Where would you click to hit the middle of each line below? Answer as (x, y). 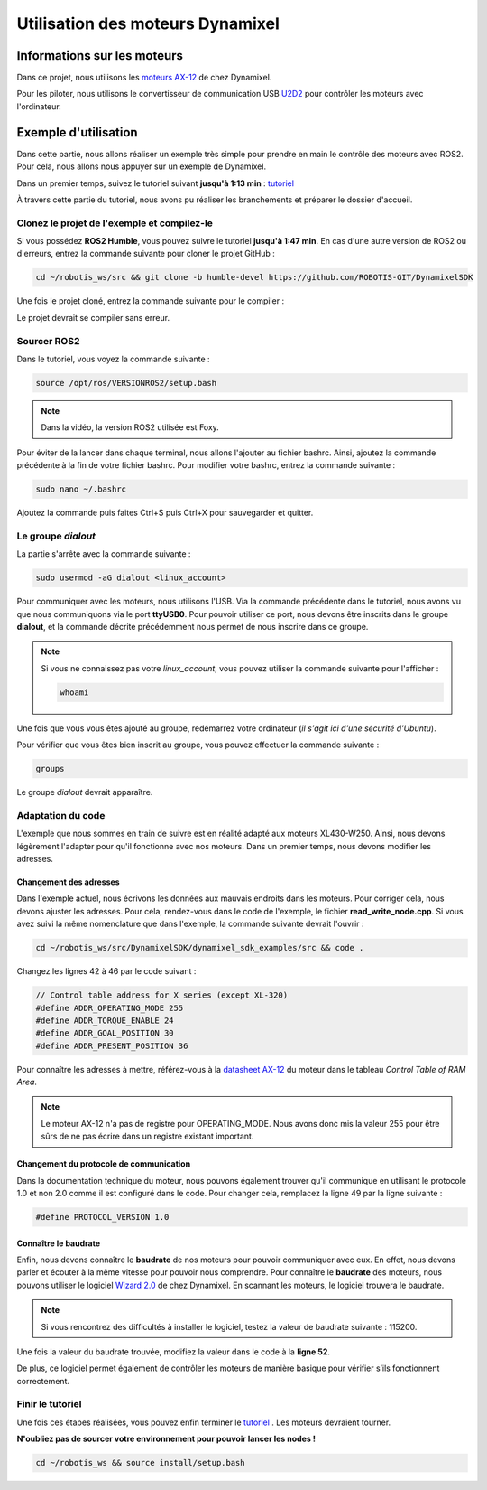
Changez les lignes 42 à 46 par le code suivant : (106, 971)
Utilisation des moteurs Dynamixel (148, 23)
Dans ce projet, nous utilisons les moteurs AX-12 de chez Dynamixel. (144, 78)
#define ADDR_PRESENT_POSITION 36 (112, 1045)
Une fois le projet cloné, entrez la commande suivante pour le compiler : (150, 301)
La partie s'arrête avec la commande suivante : (104, 554)
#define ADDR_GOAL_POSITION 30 (105, 1033)
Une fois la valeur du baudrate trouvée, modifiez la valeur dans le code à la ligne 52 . (174, 1352)
